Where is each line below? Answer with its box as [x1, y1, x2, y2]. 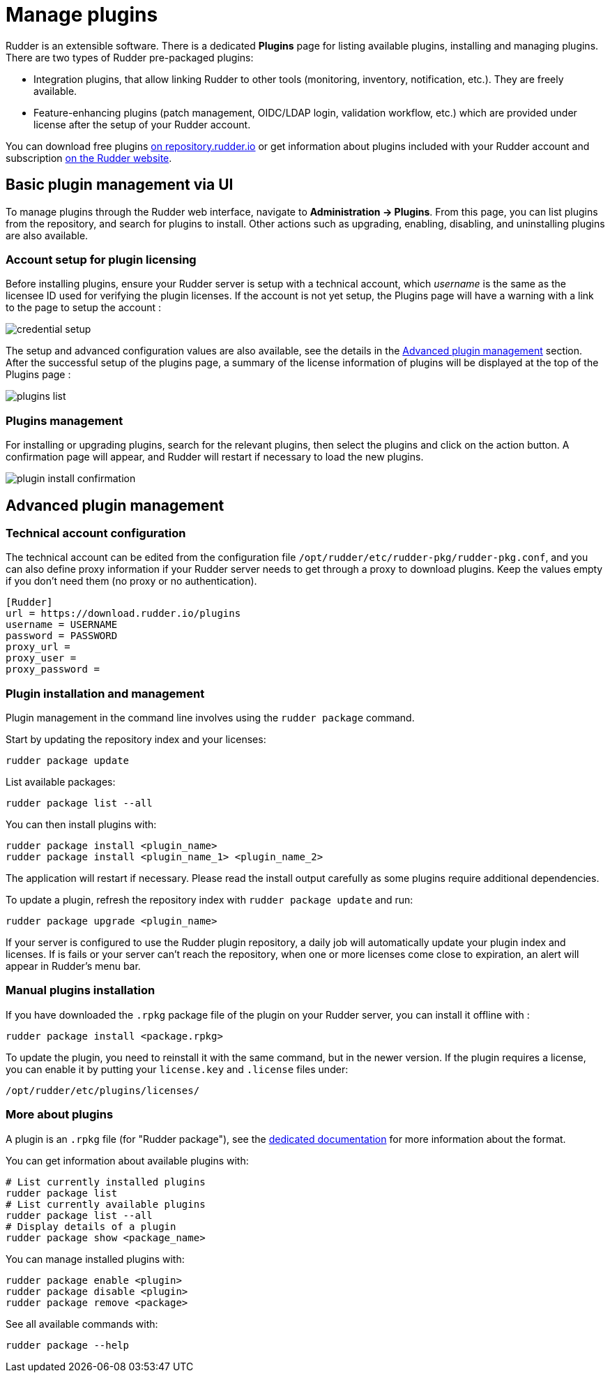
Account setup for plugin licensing [6, 252, 197, 267]
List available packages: [6, 776, 116, 788]
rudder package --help [6, 1339, 130, 1351]
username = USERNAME [6, 619, 118, 631]
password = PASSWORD [6, 630, 118, 642]
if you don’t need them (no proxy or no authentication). [6, 575, 257, 587]
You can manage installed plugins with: [6, 1252, 185, 1265]
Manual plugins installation [6, 983, 155, 998]
